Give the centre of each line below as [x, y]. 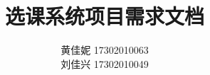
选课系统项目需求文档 [104, 16]
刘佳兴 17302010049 [105, 63]
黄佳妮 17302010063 [105, 50]
